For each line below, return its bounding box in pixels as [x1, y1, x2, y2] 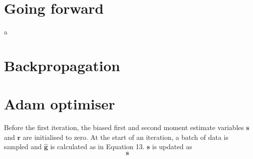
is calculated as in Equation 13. [50, 141, 145, 152]
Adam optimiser [4, 94, 115, 114]
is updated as [152, 141, 192, 152]
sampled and [4, 141, 42, 152]
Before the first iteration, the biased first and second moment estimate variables [4, 122, 244, 132]
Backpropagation [4, 55, 120, 75]
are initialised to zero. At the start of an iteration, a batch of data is [23, 132, 228, 142]
